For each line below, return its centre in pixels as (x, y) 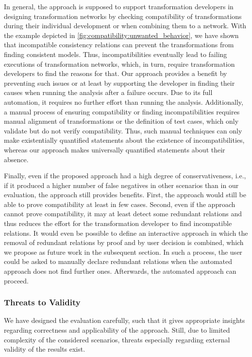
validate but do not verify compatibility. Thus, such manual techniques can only (123, 130)
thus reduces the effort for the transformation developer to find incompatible (118, 223)
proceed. (16, 280)
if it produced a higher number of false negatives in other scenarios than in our (121, 185)
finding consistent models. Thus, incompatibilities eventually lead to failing (116, 54)
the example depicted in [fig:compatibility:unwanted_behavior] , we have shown (121, 35)
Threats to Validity (42, 302)
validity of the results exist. (45, 349)
